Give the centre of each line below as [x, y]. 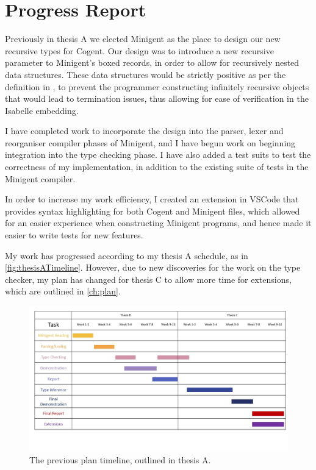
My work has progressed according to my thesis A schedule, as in [127, 255]
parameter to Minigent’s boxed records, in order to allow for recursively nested [152, 62]
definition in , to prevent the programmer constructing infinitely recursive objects [157, 86]
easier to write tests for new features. [74, 235]
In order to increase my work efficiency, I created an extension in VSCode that [152, 199]
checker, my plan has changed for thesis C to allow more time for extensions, [148, 279]
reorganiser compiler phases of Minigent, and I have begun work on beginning [150, 142]
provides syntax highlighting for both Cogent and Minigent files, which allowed [153, 211]
